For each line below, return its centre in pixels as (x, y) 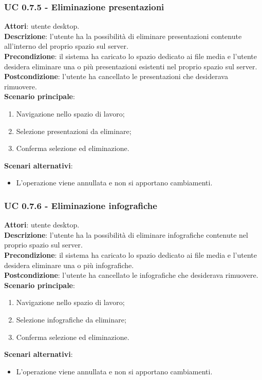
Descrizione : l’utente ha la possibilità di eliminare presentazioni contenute (123, 36)
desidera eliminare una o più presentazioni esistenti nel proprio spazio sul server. (131, 66)
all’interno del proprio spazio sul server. (66, 46)
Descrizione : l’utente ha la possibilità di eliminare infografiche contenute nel (126, 234)
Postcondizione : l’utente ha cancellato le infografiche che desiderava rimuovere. (131, 275)
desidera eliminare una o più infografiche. (69, 265)
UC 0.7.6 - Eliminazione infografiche (81, 205)
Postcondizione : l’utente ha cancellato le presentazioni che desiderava (116, 76)
